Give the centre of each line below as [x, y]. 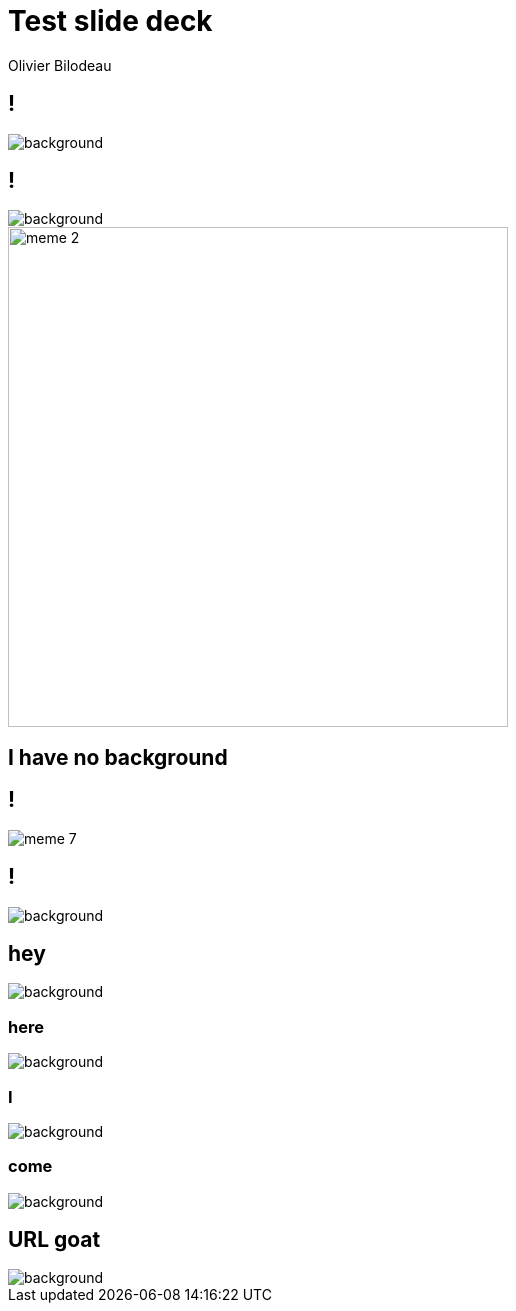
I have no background [118, 757]
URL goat [54, 1240]
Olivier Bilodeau [60, 65]
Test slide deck [110, 21]
